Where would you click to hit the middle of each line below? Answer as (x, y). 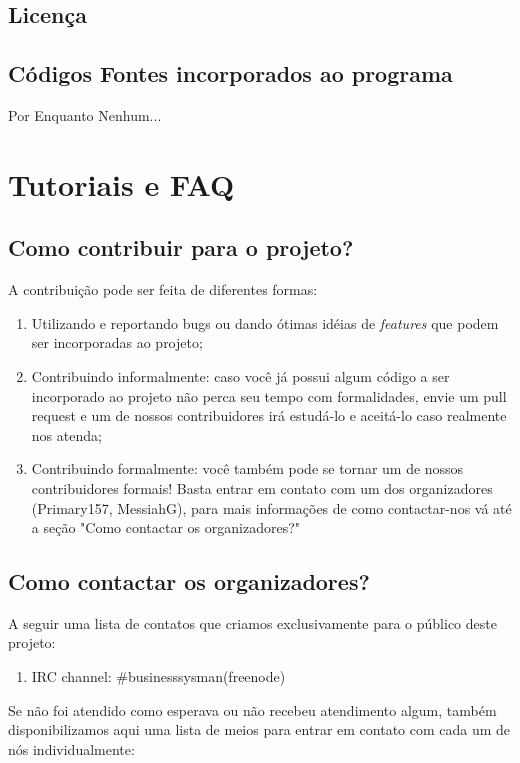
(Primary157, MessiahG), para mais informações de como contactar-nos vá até (271, 507)
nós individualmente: (71, 748)
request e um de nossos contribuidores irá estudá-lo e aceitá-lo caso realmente (269, 415)
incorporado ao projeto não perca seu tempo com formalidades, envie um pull (269, 395)
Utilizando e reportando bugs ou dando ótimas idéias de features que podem (265, 322)
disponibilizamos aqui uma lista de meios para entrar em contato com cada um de (259, 729)
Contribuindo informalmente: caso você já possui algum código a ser (240, 375)
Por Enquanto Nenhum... (85, 114)
